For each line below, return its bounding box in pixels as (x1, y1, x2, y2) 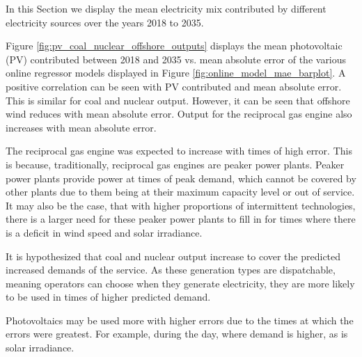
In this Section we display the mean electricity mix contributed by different (6, 1, 326, 15)
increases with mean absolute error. (6, 120, 157, 134)
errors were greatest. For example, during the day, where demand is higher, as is (6, 326, 348, 341)
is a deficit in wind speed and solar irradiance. (6, 225, 203, 239)
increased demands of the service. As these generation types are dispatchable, (6, 262, 336, 277)
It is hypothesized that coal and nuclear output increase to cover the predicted (6, 248, 341, 263)
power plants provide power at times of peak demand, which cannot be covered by (6, 170, 356, 185)
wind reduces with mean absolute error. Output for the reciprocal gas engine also (6, 106, 352, 121)
